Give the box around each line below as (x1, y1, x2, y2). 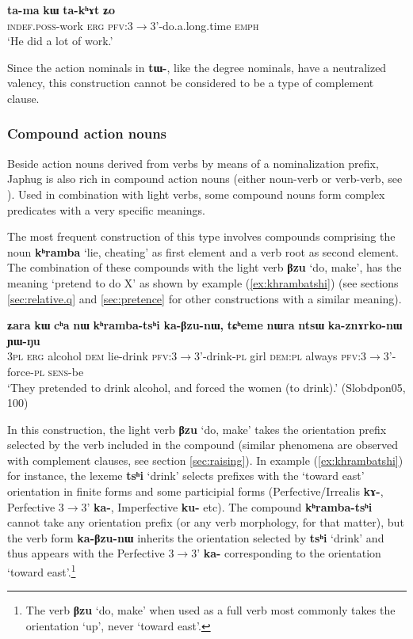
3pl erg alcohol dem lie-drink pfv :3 (7, 348, 178, 364)
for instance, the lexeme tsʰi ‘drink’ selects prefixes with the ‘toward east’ (7, 467, 365, 484)
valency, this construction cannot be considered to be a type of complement (7, 74, 374, 91)
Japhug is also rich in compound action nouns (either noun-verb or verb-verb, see (7, 170, 403, 187)
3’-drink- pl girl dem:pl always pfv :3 (194, 348, 367, 364)
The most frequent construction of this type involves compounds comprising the (7, 228, 396, 245)
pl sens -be (33, 363, 84, 379)
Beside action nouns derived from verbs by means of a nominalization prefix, (7, 154, 379, 171)
